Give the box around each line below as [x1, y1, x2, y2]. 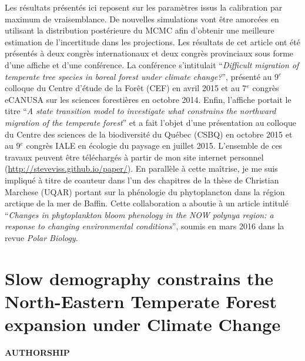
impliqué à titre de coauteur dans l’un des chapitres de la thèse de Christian [5, 173, 279, 186]
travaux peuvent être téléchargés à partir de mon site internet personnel [5, 151, 264, 163]
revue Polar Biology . [5, 231, 78, 243]
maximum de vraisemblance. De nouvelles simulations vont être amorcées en [5, 12, 279, 25]
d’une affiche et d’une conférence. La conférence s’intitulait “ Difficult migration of [5, 58, 299, 71]
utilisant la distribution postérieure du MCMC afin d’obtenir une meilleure [5, 24, 274, 36]
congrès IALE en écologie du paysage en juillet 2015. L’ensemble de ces [26, 139, 283, 152]
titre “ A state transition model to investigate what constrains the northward [5, 105, 276, 117]
